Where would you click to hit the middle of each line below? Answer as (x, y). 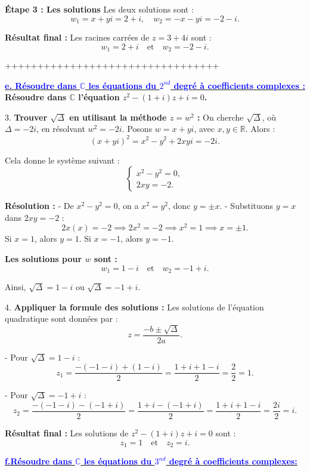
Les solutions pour (44, 259)
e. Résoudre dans (41, 85)
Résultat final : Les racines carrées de (77, 37)
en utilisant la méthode (118, 117)
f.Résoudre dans (38, 461)
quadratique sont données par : (61, 318)
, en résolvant (61, 129)
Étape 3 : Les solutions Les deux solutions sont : (99, 9)
